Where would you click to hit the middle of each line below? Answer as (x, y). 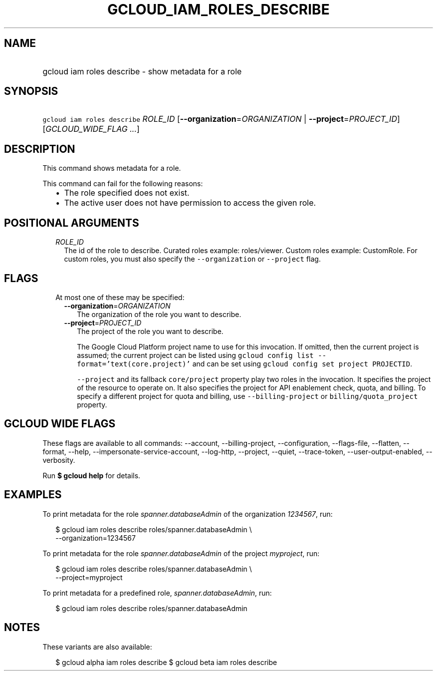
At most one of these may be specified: (120, 297)
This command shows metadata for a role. (112, 168)
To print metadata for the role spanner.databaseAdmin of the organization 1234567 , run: (188, 514)
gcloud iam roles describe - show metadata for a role (142, 71)
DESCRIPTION (40, 149)
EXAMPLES (33, 495)
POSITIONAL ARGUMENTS (72, 223)
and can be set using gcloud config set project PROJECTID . (302, 363)
